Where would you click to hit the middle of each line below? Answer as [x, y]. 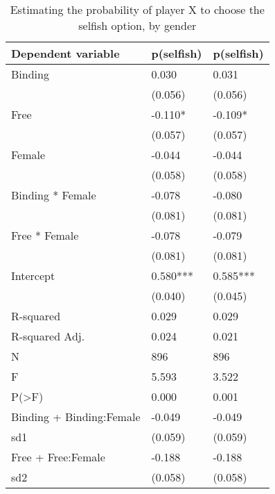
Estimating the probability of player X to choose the [137, 9]
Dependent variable [65, 53]
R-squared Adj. [48, 336]
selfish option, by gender [137, 25]
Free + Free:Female [58, 457]
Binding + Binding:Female [76, 417]
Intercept [33, 275]
